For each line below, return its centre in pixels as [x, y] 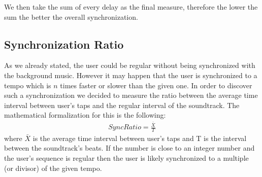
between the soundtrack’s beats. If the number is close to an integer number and [129, 148]
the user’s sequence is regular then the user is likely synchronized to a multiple [126, 158]
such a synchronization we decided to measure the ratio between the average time [131, 95]
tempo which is [28, 85]
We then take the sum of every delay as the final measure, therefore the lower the [131, 7]
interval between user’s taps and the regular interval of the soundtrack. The [122, 105]
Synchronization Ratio [64, 44]
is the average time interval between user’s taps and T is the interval [140, 138]
